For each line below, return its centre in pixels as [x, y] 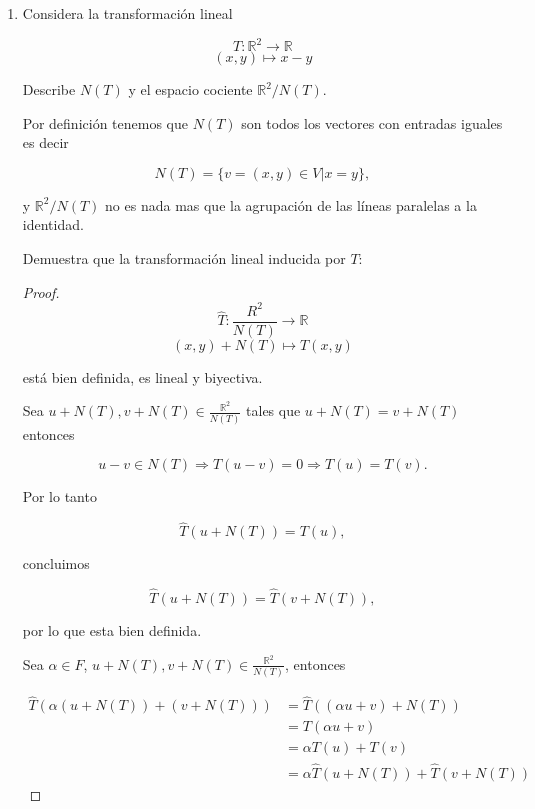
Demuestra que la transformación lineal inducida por [184, 258]
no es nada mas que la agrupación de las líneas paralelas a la [291, 204]
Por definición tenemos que [105, 122]
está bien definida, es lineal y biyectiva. [142, 376]
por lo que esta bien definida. [112, 630]
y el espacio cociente [190, 89]
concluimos [56, 563]
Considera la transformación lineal [127, 13]
